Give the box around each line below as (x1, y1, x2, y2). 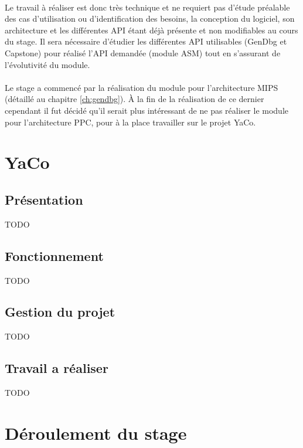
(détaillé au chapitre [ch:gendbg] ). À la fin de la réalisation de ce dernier (5, 93, 264, 105)
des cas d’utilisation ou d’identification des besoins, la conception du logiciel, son (5, 12, 295, 25)
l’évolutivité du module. (5, 58, 90, 70)
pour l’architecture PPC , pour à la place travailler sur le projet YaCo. (5, 116, 256, 128)
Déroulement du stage (5, 420, 187, 444)
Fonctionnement (5, 246, 104, 264)
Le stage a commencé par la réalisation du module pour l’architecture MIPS (5, 81, 278, 93)
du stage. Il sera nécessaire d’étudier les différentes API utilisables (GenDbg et (5, 35, 287, 47)
